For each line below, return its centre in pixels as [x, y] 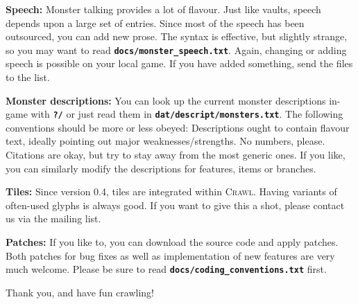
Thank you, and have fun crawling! [80, 292]
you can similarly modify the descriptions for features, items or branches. [161, 168]
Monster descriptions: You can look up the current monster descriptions [166, 100]
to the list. [28, 77]
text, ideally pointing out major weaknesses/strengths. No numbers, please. [165, 141]
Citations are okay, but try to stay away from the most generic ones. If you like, [176, 155]
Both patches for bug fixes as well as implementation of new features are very [170, 255]
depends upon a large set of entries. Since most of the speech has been [155, 23]
